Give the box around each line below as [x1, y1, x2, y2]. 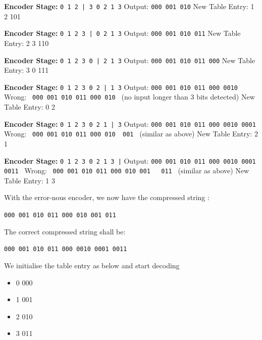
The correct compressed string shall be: [4, 226, 126, 236]
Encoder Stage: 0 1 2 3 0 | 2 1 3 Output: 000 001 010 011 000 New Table [4, 55, 255, 65]
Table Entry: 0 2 [4, 102, 55, 112]
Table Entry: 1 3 [4, 175, 55, 185]
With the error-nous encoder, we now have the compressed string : [4, 192, 209, 203]
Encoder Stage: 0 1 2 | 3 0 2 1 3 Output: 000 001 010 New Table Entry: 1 [4, 1, 254, 11]
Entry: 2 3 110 [4, 37, 49, 48]
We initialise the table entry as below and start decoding [4, 260, 180, 270]
